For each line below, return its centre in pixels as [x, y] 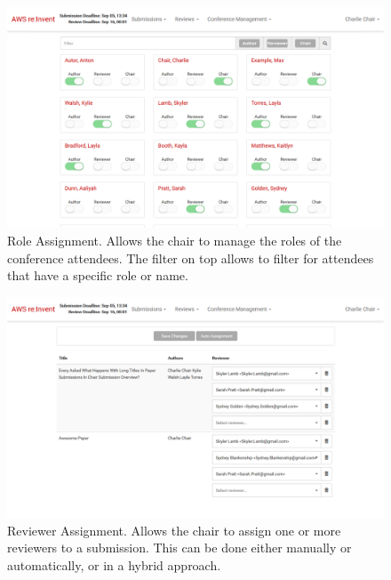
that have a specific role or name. [98, 275]
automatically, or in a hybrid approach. [114, 565]
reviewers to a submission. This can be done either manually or [180, 548]
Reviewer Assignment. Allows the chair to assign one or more [174, 530]
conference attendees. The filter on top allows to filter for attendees [191, 258]
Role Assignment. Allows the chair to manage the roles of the [175, 241]
